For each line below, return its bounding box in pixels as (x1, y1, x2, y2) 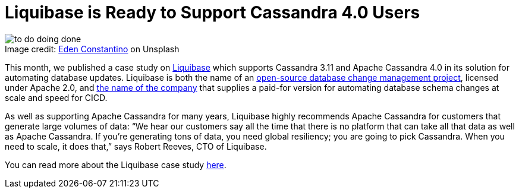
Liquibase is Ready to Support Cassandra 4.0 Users (5, 2, 420, 23)
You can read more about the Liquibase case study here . (5, 159, 227, 170)
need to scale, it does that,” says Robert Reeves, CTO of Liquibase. (5, 141, 267, 151)
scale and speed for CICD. (5, 92, 108, 103)
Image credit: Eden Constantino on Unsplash (5, 43, 180, 54)
